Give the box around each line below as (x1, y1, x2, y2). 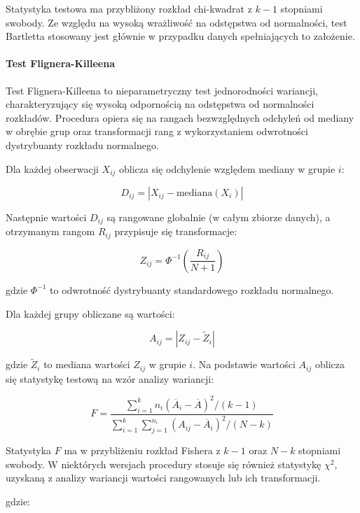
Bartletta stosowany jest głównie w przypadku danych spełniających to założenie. (6, 29, 355, 43)
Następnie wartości (6, 210, 87, 224)
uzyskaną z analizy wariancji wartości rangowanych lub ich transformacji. (6, 470, 321, 485)
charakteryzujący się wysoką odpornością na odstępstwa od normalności (6, 97, 314, 111)
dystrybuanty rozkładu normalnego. (6, 137, 159, 152)
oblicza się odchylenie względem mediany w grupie (119, 161, 335, 176)
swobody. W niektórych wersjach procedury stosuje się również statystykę (6, 456, 321, 471)
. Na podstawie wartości (193, 357, 296, 372)
